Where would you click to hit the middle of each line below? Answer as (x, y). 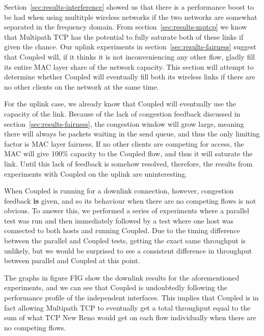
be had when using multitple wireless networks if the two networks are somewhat (131, 17)
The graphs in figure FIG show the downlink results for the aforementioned (122, 277)
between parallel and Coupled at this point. (72, 260)
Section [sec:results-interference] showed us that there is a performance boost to (129, 7)
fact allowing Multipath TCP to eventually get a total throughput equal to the (127, 307)
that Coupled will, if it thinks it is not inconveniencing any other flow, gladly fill (130, 56)
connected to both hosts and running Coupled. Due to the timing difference (122, 230)
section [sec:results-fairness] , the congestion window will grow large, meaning (124, 123)
